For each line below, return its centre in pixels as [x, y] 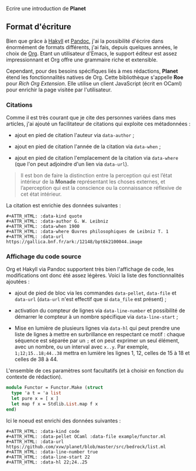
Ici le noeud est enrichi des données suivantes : [63, 421]
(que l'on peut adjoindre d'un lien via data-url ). [71, 164]
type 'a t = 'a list [36, 393]
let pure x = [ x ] [35, 399]
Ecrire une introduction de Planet [46, 8]
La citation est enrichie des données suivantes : [63, 206]
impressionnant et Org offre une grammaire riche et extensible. [82, 59]
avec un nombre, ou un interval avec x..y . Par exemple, [82, 347]
